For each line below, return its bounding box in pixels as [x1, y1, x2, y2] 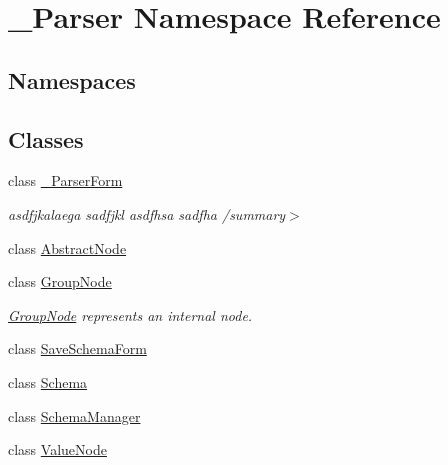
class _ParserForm [8, 170, 123, 191]
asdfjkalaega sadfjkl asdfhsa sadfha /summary [8, 203, 286, 224]
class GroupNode [8, 271, 112, 292]
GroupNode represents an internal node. [8, 304, 253, 325]
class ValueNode [8, 439, 107, 460]
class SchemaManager [8, 405, 141, 426]
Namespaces [8, 64, 136, 95]
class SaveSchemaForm [8, 338, 147, 359]
